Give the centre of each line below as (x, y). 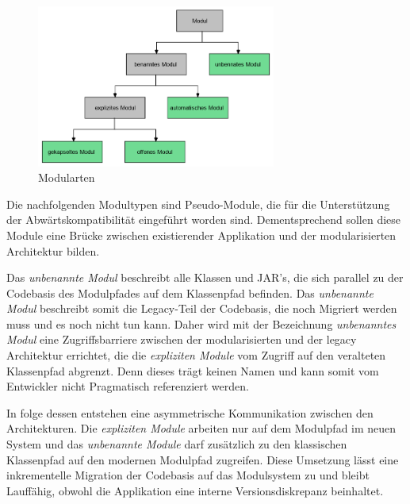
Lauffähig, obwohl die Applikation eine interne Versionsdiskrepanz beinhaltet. (195, 490)
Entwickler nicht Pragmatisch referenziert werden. (128, 386)
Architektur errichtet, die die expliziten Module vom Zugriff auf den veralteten (196, 355)
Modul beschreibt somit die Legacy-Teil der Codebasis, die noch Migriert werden (202, 308)
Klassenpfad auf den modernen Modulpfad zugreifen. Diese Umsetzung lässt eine (203, 459)
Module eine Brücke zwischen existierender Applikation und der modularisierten (201, 235)
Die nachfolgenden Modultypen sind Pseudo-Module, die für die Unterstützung (198, 204)
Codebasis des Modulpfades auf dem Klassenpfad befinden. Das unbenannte (190, 292)
